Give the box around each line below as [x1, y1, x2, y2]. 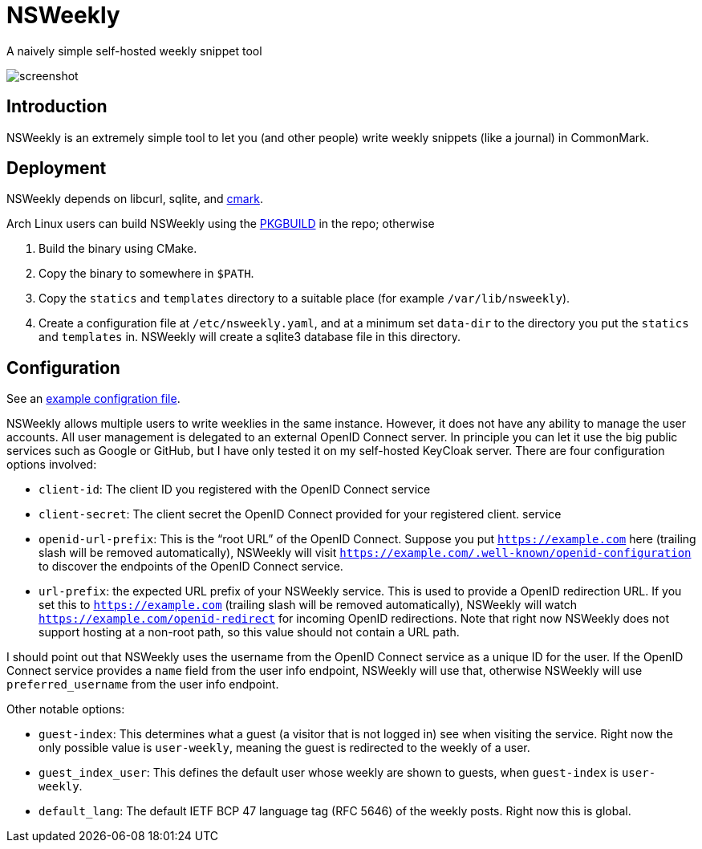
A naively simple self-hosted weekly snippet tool [6, 43, 262, 58]
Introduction [6, 96, 108, 117]
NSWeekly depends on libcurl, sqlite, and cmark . [6, 192, 263, 206]
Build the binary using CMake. [39, 242, 197, 256]
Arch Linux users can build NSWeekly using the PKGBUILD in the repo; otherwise [6, 217, 435, 231]
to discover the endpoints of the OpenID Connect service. [39, 559, 343, 574]
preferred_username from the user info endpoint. [6, 677, 279, 692]
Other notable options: [6, 702, 125, 717]
